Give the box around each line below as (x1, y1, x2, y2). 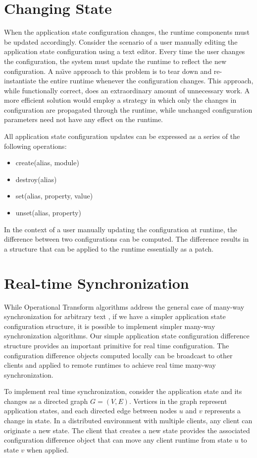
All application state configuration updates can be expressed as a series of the (4, 131, 240, 141)
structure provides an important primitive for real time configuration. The (4, 340, 229, 350)
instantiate (4, 75, 37, 86)
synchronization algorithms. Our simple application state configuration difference (4, 330, 250, 341)
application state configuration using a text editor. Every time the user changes (4, 46, 245, 57)
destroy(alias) (15, 174, 57, 184)
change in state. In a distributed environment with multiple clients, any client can (4, 415, 253, 426)
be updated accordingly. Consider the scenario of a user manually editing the (4, 36, 238, 47)
